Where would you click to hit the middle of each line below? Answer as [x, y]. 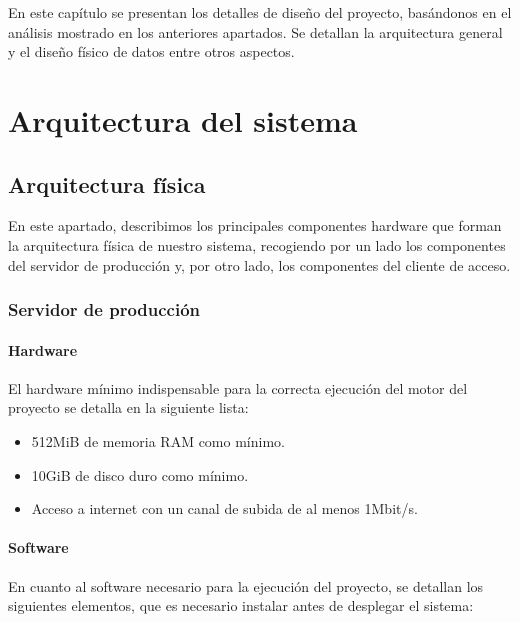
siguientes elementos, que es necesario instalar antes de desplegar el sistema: [241, 605]
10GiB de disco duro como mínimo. [140, 474]
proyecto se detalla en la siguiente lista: [128, 407]
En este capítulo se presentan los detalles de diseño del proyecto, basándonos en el [260, 12]
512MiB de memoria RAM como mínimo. [158, 440]
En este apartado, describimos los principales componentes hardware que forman [255, 225]
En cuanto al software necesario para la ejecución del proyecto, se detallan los [246, 585]
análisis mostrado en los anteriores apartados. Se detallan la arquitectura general [255, 31]
